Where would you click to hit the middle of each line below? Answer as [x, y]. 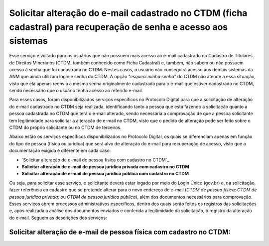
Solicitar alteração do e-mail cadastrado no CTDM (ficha [128, 13]
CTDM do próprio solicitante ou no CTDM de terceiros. [65, 127]
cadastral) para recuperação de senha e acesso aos [119, 27]
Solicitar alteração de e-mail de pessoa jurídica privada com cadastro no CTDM [105, 167]
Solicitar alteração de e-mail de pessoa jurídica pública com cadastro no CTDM [105, 174]
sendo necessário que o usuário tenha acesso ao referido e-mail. [76, 91]
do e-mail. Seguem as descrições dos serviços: [58, 218]
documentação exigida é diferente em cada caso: [60, 151]
